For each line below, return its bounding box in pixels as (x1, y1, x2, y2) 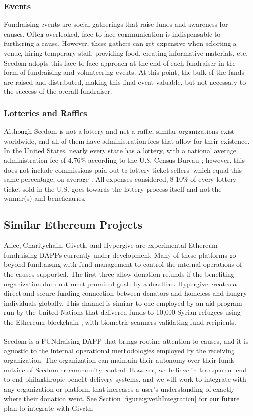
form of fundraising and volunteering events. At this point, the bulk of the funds (4, 67, 245, 77)
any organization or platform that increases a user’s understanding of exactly (4, 384, 234, 394)
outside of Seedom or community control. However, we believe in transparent (4, 364, 234, 374)
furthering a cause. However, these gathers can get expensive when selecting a (4, 38, 237, 48)
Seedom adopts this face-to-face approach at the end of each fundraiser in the (4, 57, 236, 67)
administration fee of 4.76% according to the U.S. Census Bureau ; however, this (4, 154, 245, 165)
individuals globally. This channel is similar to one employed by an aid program (4, 297, 242, 307)
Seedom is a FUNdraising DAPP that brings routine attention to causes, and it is (4, 336, 249, 346)
